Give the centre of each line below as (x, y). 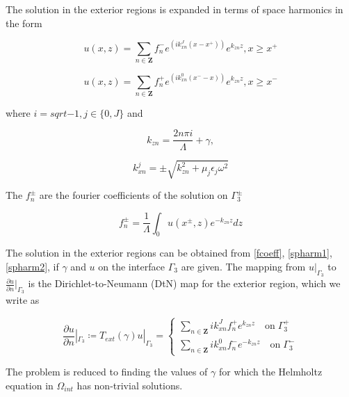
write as (23, 300)
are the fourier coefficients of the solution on (133, 195)
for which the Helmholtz (270, 372)
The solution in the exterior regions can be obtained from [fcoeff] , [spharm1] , (169, 253)
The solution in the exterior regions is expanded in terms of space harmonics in (174, 9)
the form (24, 23)
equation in (30, 385)
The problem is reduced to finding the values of (107, 372)
